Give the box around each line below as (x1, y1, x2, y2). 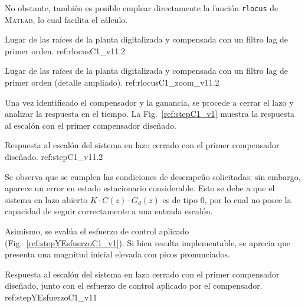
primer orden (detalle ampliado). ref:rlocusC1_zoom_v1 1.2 (5, 76, 219, 89)
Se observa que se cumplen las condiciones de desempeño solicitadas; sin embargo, (5, 170, 301, 182)
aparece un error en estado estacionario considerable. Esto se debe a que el (5, 182, 275, 194)
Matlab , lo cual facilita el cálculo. (5, 13, 128, 25)
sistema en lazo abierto (5, 193, 88, 205)
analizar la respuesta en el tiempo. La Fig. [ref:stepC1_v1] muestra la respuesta (5, 107, 295, 120)
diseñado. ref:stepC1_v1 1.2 (5, 151, 103, 162)
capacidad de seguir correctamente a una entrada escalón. (5, 205, 213, 217)
